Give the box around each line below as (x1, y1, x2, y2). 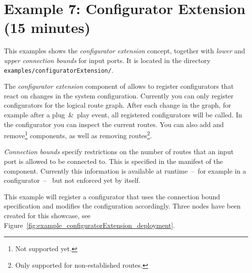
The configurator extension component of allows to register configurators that (4, 81, 234, 91)
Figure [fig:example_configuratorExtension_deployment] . (4, 220, 175, 230)
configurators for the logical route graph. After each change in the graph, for (4, 100, 231, 110)
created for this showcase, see (4, 210, 91, 220)
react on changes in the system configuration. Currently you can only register (4, 90, 234, 100)
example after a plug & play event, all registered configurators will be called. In (4, 109, 242, 119)
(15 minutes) (4, 17, 91, 37)
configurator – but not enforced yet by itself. (4, 175, 141, 185)
